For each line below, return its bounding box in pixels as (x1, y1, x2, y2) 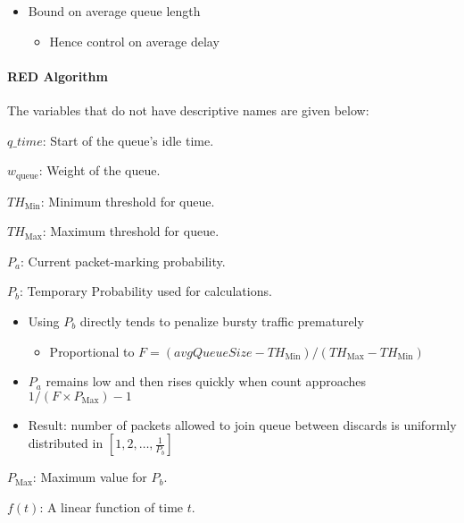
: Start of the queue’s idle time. (42, 131, 214, 149)
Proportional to (49, 342, 135, 360)
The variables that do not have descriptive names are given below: (7, 100, 369, 119)
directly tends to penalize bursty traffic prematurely (79, 312, 364, 330)
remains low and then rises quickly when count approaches (46, 372, 367, 391)
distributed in (28, 434, 104, 452)
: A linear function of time (39, 497, 184, 516)
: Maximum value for (32, 468, 147, 486)
